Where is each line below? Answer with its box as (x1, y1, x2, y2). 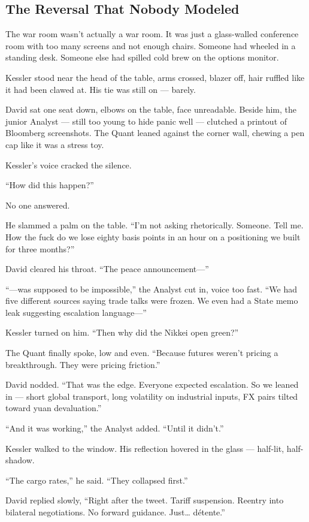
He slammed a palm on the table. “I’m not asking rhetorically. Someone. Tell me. (5, 219, 304, 231)
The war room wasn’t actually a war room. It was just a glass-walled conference (5, 28, 299, 40)
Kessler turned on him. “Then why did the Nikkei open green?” (5, 326, 239, 339)
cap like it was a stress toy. (5, 138, 104, 150)
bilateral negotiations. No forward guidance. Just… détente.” (5, 506, 225, 518)
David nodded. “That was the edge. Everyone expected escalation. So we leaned (5, 378, 299, 391)
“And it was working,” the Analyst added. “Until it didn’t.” (5, 422, 224, 435)
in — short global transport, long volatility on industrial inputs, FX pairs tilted (5, 390, 298, 402)
